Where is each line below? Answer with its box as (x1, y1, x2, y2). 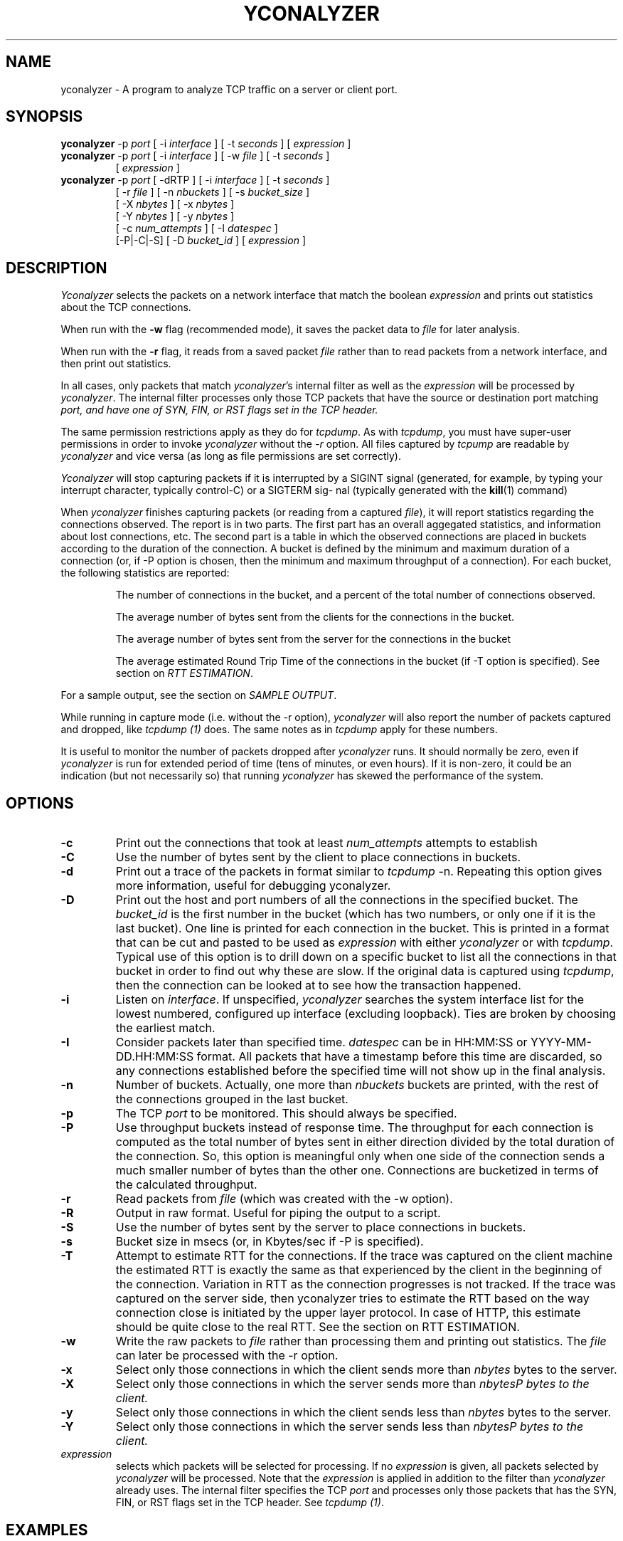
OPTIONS (6, 794, 74, 812)
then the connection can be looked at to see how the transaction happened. (115, 978, 521, 993)
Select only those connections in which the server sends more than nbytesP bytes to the (115, 1377, 590, 1392)
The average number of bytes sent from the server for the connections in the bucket (115, 633, 511, 646)
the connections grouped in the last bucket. (115, 1092, 348, 1107)
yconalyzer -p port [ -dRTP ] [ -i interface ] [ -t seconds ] (60, 174, 330, 186)
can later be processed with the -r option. (115, 1348, 339, 1363)
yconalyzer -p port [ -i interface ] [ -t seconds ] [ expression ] (60, 137, 351, 150)
